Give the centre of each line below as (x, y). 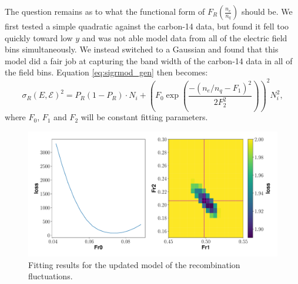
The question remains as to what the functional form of (105, 11)
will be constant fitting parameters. (144, 117)
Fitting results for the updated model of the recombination (134, 264)
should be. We (267, 11)
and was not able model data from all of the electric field (185, 37)
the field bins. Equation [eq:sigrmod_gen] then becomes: (106, 72)
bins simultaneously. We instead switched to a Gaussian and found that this (142, 49)
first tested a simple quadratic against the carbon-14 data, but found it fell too (147, 26)
